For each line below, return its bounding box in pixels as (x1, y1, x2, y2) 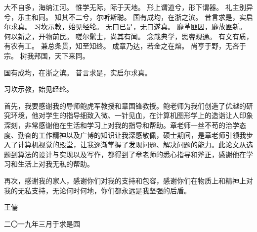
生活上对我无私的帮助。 (17, 159, 94, 169)
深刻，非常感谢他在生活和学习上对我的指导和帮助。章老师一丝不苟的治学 (4, 119, 239, 130)
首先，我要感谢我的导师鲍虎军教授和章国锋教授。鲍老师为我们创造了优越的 (4, 100, 246, 111)
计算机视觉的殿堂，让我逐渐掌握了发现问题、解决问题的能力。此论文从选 (17, 139, 253, 150)
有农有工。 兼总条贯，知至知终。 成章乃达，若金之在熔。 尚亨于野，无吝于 (4, 41, 246, 51)
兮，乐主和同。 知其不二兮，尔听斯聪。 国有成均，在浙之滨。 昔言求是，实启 (4, 11, 253, 22)
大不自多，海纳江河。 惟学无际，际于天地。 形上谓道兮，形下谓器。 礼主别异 (4, 2, 253, 12)
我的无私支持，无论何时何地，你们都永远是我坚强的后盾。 (4, 185, 191, 195)
